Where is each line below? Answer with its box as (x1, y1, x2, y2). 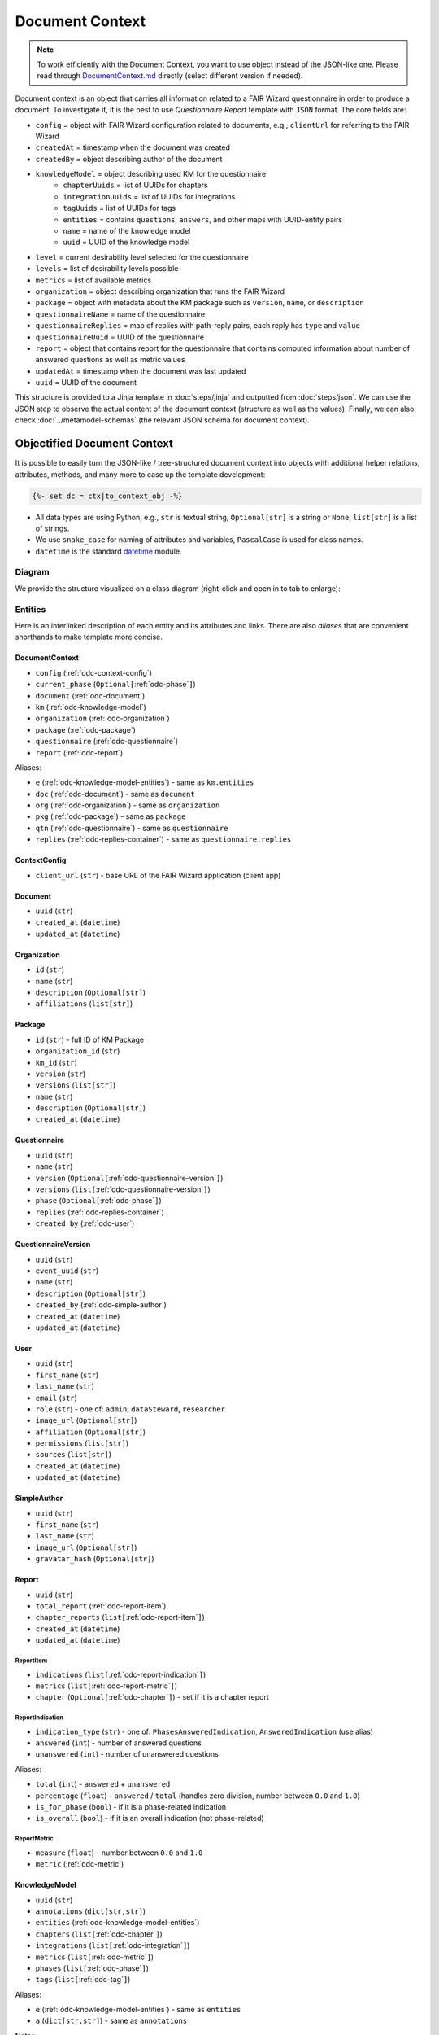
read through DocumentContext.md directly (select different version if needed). (37, 71, 303, 81)
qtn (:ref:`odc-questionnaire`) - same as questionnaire (35, 823, 228, 833)
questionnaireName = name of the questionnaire (35, 309, 206, 319)
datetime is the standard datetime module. (35, 546, 182, 556)
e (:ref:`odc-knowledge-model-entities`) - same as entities (35, 2005, 241, 2015)
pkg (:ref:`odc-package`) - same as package (35, 812, 186, 821)
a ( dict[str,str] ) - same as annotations (35, 2015, 188, 2026)
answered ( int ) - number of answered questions (35, 1738, 202, 1748)
